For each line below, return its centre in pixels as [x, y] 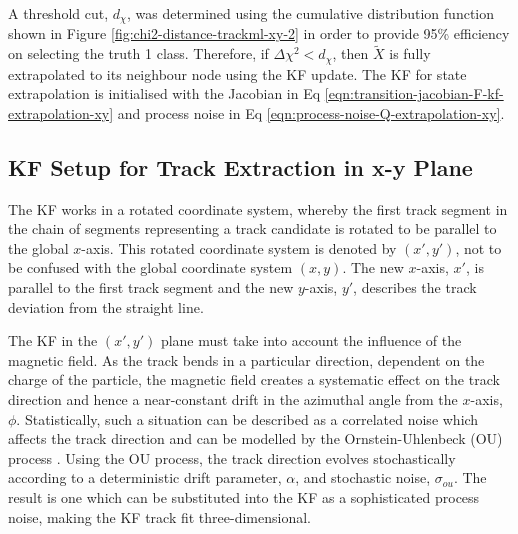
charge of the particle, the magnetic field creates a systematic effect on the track [254, 379]
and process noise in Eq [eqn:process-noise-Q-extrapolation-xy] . [311, 112]
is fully [410, 53]
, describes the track [415, 287]
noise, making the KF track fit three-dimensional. [159, 516]
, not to [478, 247]
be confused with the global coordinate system [150, 267]
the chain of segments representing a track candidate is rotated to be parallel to [252, 228]
